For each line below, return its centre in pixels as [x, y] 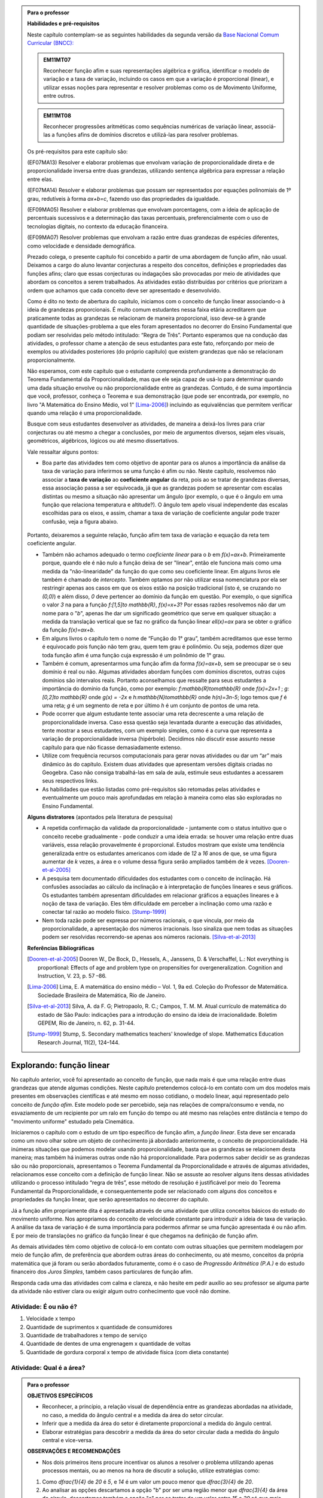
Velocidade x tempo [51, 1319]
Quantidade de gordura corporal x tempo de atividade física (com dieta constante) [128, 1352]
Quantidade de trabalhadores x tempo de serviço [86, 1335]
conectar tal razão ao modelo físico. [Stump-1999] [104, 912]
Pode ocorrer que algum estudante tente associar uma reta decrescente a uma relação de [153, 714]
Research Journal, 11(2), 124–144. [79, 1042]
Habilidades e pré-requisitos [63, 23]
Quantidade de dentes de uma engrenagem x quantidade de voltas [108, 1344]
